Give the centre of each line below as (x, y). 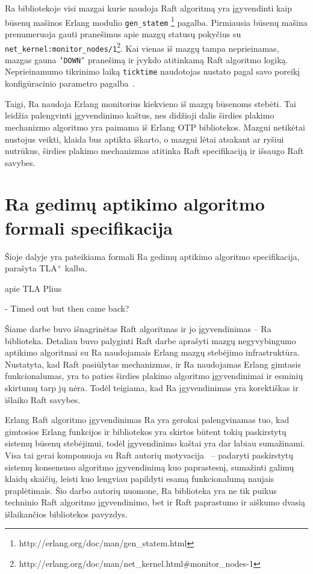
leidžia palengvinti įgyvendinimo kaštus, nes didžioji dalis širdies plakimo (140, 115)
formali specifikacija (89, 227)
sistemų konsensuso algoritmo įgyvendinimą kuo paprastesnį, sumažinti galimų (150, 467)
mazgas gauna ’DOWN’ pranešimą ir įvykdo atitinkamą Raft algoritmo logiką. (147, 59)
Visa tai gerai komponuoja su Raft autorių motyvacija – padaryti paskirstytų (149, 455)
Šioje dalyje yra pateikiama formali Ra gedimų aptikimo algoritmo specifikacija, (152, 256)
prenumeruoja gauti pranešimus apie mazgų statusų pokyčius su (123, 33)
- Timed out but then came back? (67, 308)
